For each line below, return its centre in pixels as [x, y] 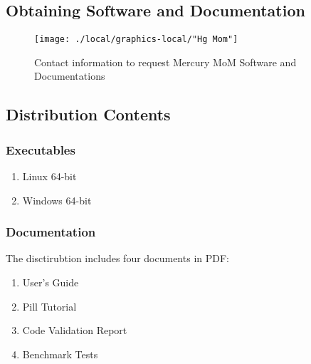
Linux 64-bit [49, 176]
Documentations [70, 76]
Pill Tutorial [49, 306]
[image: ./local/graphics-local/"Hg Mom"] [136, 40]
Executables [41, 149]
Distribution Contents [88, 114]
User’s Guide [51, 282]
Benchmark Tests [60, 354]
